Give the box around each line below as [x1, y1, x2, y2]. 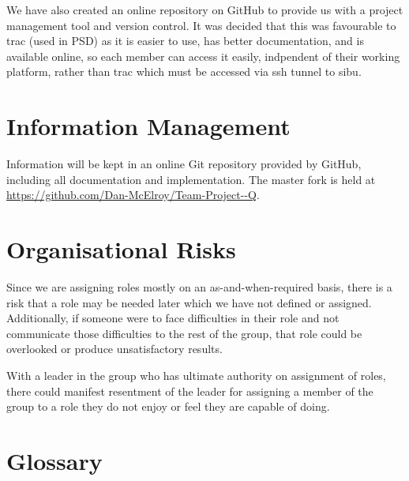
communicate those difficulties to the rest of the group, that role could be [6, 325, 362, 341]
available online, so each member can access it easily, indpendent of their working [6, 47, 400, 64]
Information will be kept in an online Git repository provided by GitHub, [6, 156, 362, 172]
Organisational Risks [6, 233, 236, 265]
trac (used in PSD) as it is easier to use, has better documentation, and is [6, 32, 364, 49]
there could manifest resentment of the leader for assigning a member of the [6, 382, 373, 399]
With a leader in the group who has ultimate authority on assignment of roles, [6, 366, 386, 383]
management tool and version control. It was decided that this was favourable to [6, 17, 396, 33]
